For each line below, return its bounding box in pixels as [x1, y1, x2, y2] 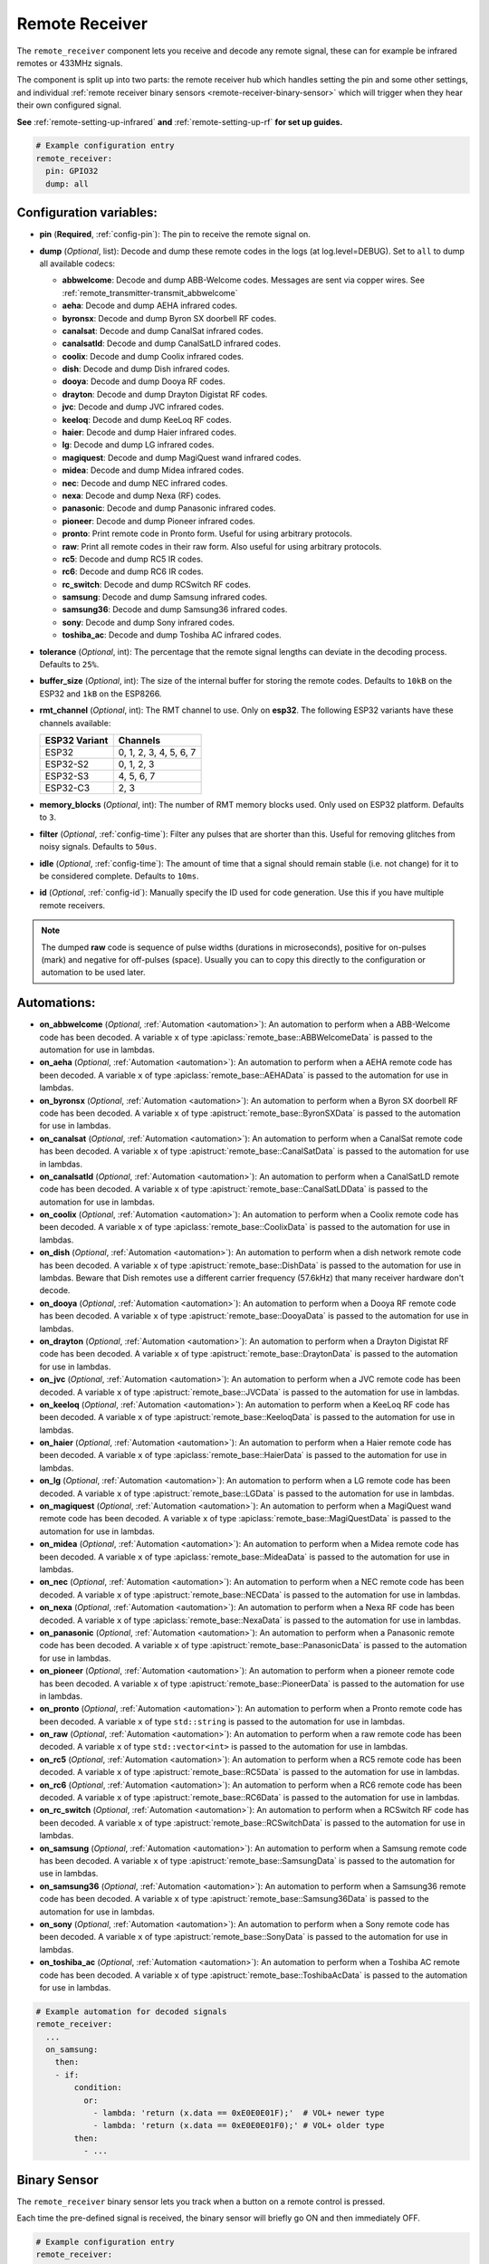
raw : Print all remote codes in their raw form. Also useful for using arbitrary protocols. [62, 541, 382, 552]
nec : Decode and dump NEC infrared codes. [62, 477, 228, 488]
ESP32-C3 [44, 782, 91, 794]
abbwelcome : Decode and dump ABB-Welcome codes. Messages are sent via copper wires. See [62, 274, 426, 285]
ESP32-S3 [44, 770, 90, 782]
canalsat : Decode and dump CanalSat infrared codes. [62, 325, 264, 336]
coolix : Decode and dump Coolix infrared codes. [62, 350, 244, 361]
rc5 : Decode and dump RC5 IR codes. [62, 553, 204, 564]
